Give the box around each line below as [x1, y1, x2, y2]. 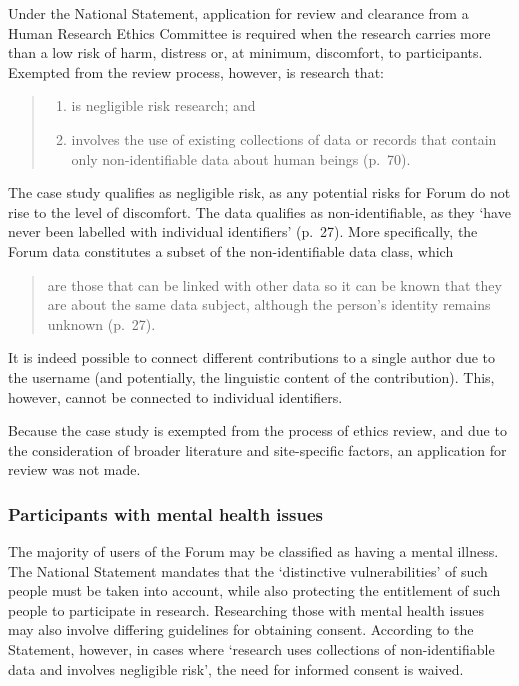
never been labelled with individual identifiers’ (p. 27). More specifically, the [8, 221, 478, 242]
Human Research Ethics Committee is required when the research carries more [8, 22, 491, 43]
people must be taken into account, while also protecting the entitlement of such [8, 580, 501, 601]
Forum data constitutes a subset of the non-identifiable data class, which [8, 240, 454, 261]
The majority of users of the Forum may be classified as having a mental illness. [8, 541, 499, 562]
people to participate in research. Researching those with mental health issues [8, 599, 484, 620]
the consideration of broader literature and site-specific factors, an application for [8, 439, 507, 460]
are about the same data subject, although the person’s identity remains [47, 294, 491, 315]
